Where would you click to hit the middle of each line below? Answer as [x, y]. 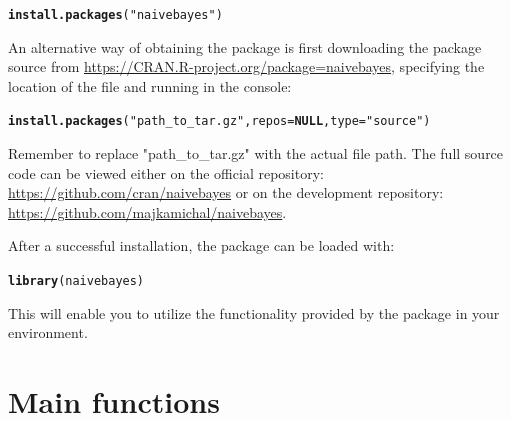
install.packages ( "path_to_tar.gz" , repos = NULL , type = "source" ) [219, 121]
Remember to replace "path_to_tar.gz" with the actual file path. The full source [256, 153]
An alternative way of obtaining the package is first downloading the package [245, 46]
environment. [48, 332]
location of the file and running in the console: [150, 85]
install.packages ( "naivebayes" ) [115, 15]
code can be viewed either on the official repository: [166, 172]
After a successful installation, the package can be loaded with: [201, 245]
